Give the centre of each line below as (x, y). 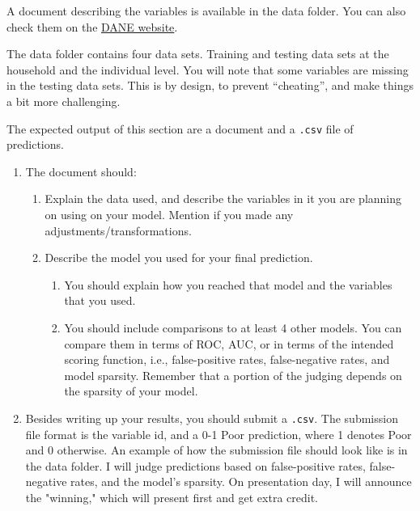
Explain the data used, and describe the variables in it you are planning (223, 198)
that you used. (100, 300)
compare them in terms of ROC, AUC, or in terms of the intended (229, 343)
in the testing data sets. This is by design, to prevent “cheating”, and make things (210, 85)
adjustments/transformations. (118, 230)
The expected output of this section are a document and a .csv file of (180, 128)
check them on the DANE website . (92, 26)
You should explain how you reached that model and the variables (228, 284)
